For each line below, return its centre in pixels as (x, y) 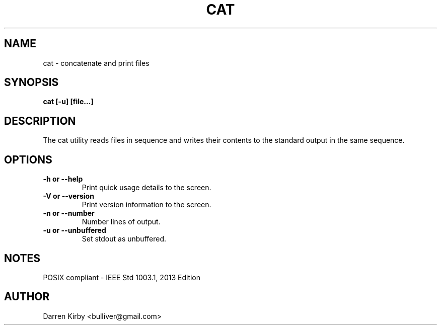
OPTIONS (28, 159)
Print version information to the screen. (146, 205)
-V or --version (68, 196)
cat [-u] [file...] (68, 102)
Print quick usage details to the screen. (146, 188)
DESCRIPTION (40, 121)
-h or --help (63, 179)
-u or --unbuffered (75, 230)
